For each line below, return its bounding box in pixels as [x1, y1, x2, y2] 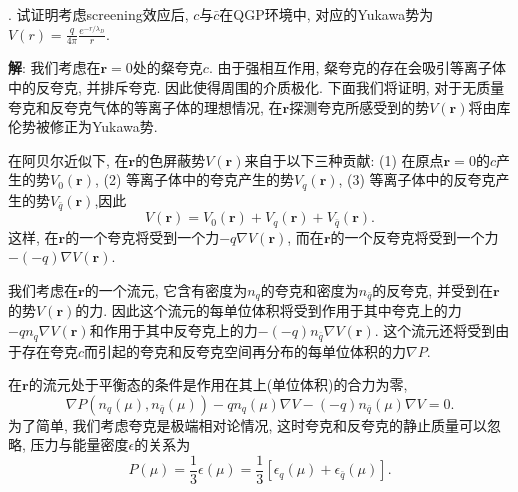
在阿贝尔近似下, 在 [8, 149, 129, 170]
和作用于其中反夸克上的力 [89, 320, 258, 341]
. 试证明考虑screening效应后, [8, 4, 189, 24]
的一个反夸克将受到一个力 [330, 226, 499, 247]
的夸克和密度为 [260, 280, 359, 300]
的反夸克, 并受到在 [372, 280, 493, 300]
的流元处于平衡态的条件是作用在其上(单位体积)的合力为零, [28, 374, 408, 395]
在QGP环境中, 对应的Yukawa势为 [219, 4, 434, 24]
